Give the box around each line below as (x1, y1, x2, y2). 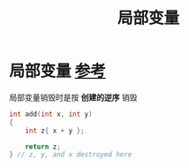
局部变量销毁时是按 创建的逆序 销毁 (9, 92, 138, 103)
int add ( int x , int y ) (9, 110, 93, 118)
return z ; (25, 142, 62, 151)
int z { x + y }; (25, 126, 86, 135)
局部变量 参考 (9, 61, 106, 81)
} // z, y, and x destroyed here (9, 150, 132, 159)
